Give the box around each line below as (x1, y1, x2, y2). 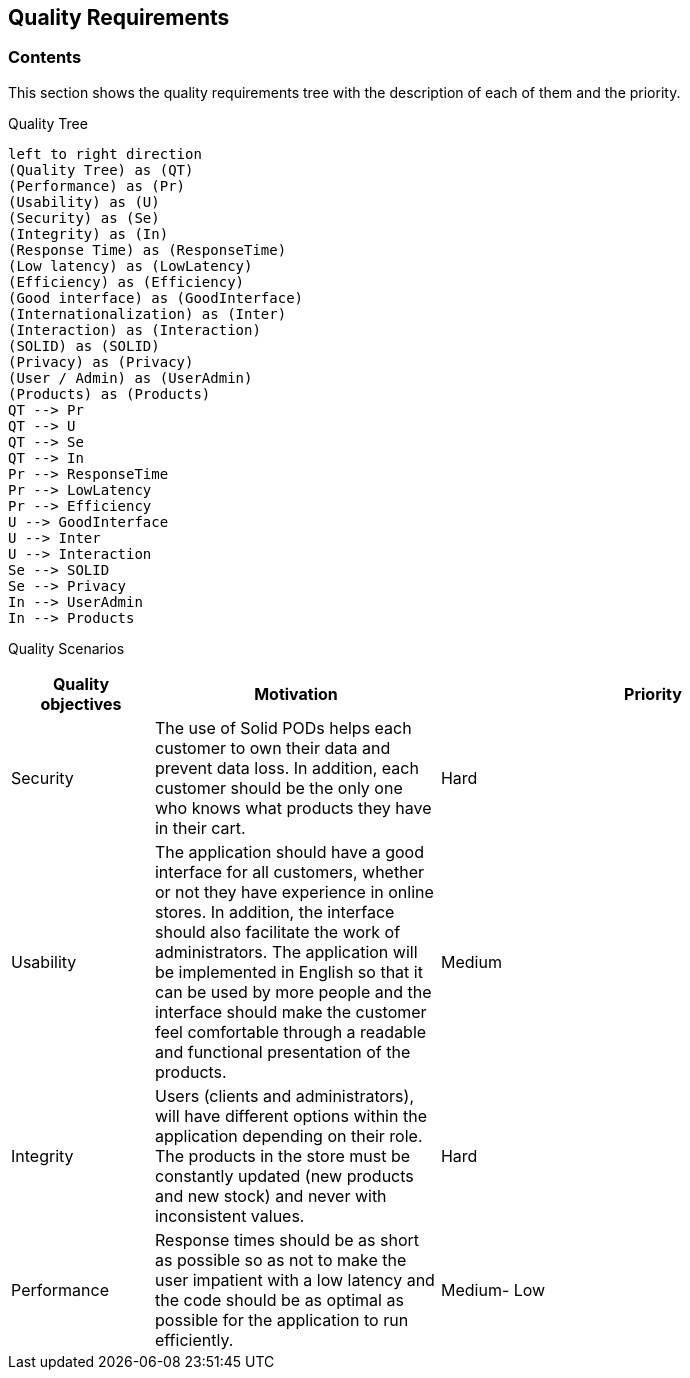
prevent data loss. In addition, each (154, 757, 419, 778)
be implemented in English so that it (154, 961, 423, 982)
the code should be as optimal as (154, 1289, 404, 1310)
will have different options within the (154, 1105, 427, 1126)
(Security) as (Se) (8, 209, 160, 226)
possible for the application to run (154, 1309, 409, 1330)
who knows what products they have (154, 797, 432, 818)
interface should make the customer (154, 1001, 427, 1022)
